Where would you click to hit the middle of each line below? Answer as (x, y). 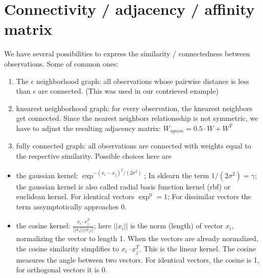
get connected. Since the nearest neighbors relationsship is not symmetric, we (137, 118)
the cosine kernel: (43, 226)
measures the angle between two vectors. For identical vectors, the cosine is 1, (138, 259)
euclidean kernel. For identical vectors (75, 196)
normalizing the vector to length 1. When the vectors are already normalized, (137, 238)
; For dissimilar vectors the (209, 196)
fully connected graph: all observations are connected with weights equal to (134, 146)
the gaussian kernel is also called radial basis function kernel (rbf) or (123, 186)
